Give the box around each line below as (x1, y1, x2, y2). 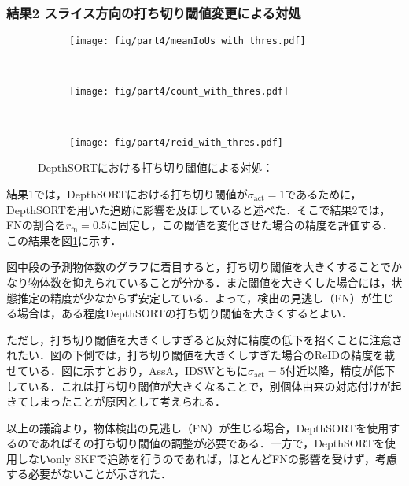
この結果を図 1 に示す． (6, 232, 122, 248)
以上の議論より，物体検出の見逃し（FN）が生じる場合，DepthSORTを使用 (6, 419, 389, 436)
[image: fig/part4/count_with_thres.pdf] (69, 86, 289, 98)
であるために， (285, 185, 362, 202)
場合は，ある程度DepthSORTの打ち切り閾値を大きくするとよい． (17, 305, 352, 321)
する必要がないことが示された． (6, 466, 171, 482)
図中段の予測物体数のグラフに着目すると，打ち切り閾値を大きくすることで (6, 258, 392, 275)
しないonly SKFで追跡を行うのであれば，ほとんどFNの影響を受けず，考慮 (17, 450, 397, 466)
